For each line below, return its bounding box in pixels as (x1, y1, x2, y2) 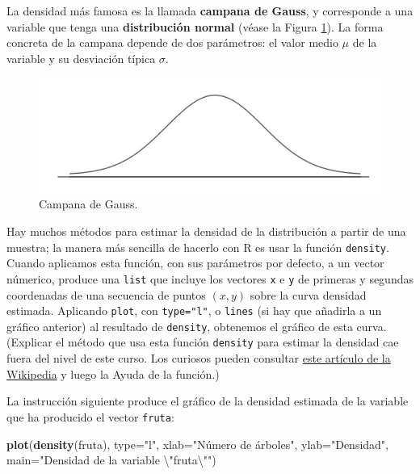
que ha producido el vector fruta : (6, 408, 174, 425)
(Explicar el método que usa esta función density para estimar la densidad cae (6, 333, 399, 350)
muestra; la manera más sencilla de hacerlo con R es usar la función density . (6, 238, 389, 255)
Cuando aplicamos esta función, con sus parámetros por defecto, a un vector (6, 254, 384, 271)
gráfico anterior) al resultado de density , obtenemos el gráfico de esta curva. (6, 317, 387, 334)
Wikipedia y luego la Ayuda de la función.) (6, 365, 220, 382)
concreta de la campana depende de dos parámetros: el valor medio (6, 34, 338, 51)
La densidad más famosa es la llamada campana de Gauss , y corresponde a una (6, 2, 414, 19)
